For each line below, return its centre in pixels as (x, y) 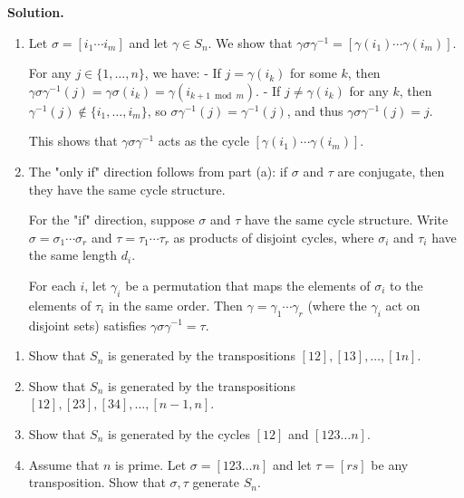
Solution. (36, 12)
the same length (73, 255)
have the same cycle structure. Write (346, 220)
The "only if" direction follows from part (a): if (158, 171)
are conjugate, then (391, 171)
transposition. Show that (97, 482)
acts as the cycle (203, 141)
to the (406, 285)
